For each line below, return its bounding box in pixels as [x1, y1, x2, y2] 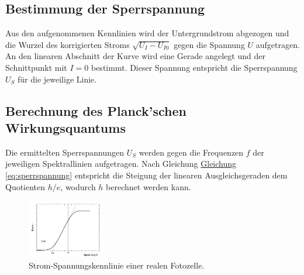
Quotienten [5, 180, 46, 192]
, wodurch [60, 180, 96, 192]
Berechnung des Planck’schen [5, 101, 186, 119]
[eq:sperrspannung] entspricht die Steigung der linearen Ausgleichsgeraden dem [5, 169, 288, 181]
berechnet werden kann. [106, 180, 191, 192]
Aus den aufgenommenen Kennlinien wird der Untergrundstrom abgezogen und [5, 27, 289, 39]
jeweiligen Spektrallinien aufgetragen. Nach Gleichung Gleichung [5, 157, 237, 170]
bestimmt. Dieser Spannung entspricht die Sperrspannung [91, 61, 298, 73]
